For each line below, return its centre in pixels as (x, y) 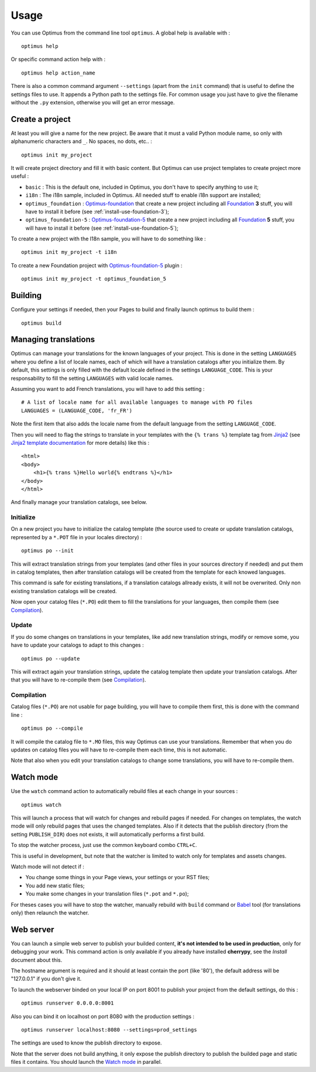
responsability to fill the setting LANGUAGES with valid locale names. (92, 378)
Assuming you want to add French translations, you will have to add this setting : (108, 389)
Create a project (41, 119)
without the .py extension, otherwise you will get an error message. (93, 102)
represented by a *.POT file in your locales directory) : (77, 537)
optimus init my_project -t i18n (69, 252)
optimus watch (41, 805)
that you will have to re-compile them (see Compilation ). (78, 680)
